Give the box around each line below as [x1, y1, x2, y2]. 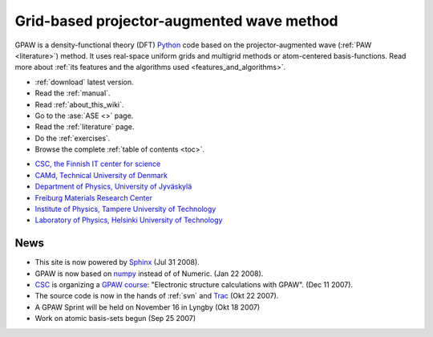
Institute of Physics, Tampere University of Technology [34, 205, 216, 214]
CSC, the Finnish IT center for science [34, 159, 161, 168]
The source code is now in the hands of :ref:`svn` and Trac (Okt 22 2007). [34, 291, 279, 301]
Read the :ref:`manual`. [34, 88, 111, 98]
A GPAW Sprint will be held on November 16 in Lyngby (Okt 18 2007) [34, 302, 261, 312]
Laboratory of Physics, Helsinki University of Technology [34, 215, 223, 225]
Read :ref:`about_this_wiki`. [34, 99, 124, 109]
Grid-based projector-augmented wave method [14, 12, 338, 30]
